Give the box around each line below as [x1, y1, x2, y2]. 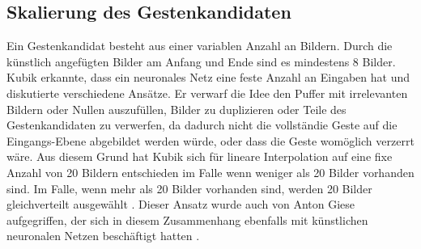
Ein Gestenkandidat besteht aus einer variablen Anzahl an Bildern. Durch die [6, 37, 393, 54]
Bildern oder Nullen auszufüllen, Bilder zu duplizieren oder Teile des [6, 100, 347, 117]
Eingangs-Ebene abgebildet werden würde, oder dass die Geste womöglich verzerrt [6, 132, 415, 149]
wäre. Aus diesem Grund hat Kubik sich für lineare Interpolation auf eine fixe [6, 148, 393, 165]
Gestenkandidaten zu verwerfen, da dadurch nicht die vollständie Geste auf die [6, 116, 398, 133]
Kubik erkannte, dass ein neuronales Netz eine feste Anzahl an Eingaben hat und [6, 69, 410, 86]
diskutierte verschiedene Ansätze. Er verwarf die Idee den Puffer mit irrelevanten [6, 84, 408, 101]
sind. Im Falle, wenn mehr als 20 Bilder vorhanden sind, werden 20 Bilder [6, 179, 372, 196]
